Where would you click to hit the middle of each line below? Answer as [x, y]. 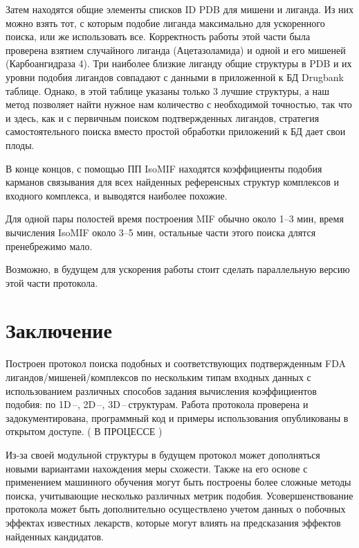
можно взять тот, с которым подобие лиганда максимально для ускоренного [165, 23]
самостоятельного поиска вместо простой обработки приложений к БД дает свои [176, 131]
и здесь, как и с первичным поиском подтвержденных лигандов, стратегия [163, 117]
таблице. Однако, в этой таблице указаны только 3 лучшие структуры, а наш [167, 90]
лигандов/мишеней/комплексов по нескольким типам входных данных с [158, 377]
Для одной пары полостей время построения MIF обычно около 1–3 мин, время [175, 219]
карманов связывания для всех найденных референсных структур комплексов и [172, 182]
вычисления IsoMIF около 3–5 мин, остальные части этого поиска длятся [161, 232]
